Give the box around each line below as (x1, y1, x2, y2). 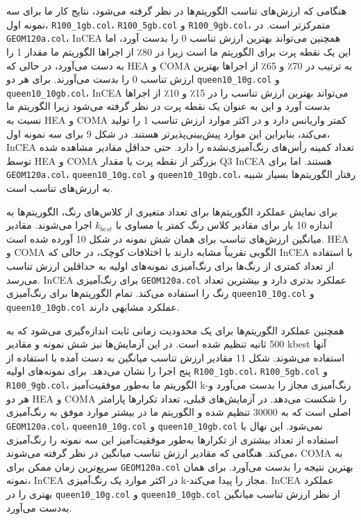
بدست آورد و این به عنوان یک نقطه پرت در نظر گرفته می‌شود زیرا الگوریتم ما (6, 99, 330, 113)
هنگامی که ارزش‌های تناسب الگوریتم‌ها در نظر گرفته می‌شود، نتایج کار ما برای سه (6, 3, 346, 17)
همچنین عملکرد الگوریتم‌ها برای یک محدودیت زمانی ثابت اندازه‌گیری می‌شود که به (6, 323, 344, 337)
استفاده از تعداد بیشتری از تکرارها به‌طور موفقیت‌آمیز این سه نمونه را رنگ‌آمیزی (6, 432, 339, 446)
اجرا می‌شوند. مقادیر (6, 218, 92, 232)
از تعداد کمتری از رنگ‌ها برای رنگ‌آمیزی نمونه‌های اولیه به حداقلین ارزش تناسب (6, 259, 334, 273)
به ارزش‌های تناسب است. (6, 181, 113, 195)
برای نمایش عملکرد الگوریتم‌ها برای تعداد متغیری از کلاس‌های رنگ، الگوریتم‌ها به (6, 204, 337, 218)
